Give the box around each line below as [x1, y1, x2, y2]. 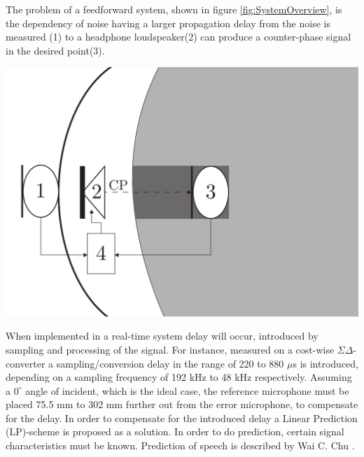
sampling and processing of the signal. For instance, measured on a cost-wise [6, 342, 335, 356]
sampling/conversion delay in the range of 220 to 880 [56, 356, 284, 370]
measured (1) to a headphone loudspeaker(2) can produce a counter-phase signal [6, 29, 351, 44]
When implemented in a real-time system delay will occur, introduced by [6, 328, 318, 343]
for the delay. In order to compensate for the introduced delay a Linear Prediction [6, 410, 358, 425]
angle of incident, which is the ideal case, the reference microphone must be [25, 383, 349, 398]
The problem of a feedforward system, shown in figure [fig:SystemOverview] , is [6, 2, 342, 16]
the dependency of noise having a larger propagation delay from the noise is [6, 15, 330, 30]
